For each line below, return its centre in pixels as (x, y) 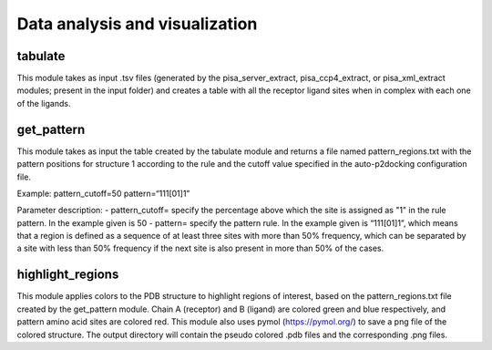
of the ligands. (44, 103)
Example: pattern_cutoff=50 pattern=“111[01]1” (103, 193)
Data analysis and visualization (137, 24)
